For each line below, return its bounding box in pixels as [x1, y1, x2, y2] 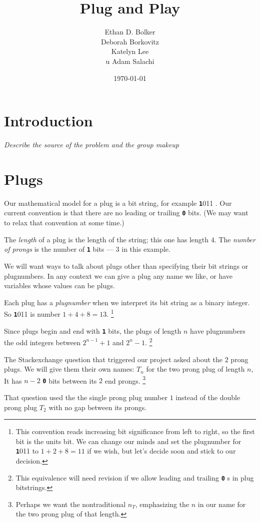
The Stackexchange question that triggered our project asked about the [4, 354, 223, 364]
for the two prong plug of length [146, 364, 245, 374]
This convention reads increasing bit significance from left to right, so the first [15, 426, 255, 437]
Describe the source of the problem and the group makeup [4, 139, 179, 150]
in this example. [121, 244, 170, 254]
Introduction [4, 110, 93, 131]
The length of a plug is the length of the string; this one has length [4, 234, 209, 244]
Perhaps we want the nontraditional [15, 499, 126, 509]
